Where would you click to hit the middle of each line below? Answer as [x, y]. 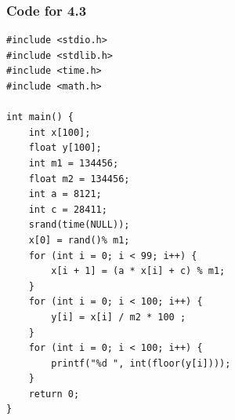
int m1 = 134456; [74, 163]
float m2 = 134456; [79, 179]
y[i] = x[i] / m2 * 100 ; [119, 317]
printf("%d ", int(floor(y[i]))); [141, 363]
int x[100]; [60, 132]
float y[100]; [65, 148]
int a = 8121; [65, 194]
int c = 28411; [68, 209]
